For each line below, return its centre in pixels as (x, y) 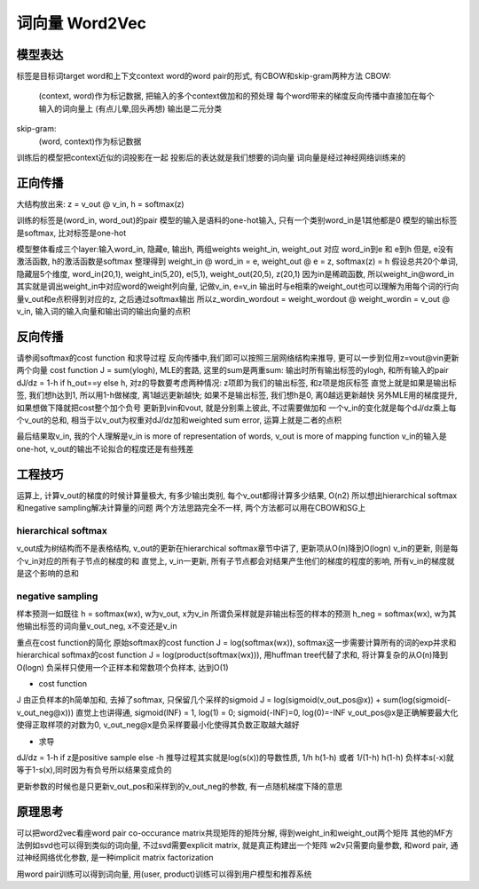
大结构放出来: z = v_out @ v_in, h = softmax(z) (101, 203)
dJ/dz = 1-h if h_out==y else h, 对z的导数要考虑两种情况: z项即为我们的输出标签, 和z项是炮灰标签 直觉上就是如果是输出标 (236, 383)
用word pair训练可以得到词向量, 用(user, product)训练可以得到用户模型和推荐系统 (164, 874)
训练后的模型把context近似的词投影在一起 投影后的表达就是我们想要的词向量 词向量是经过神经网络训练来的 (211, 158)
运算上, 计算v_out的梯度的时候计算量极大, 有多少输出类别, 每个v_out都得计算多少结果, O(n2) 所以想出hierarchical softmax (237, 495)
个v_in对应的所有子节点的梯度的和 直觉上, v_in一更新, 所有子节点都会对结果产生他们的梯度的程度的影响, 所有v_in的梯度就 (236, 560)
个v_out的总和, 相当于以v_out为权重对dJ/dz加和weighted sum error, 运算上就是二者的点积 (179, 420)
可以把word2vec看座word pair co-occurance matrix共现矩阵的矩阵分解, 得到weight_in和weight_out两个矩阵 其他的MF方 (235, 833)
